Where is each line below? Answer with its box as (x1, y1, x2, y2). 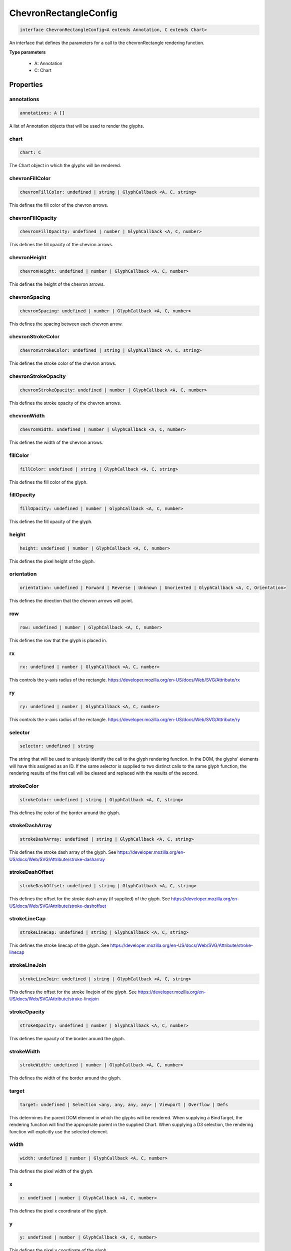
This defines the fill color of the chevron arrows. (9, 202, 108, 208)
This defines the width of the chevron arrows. (9, 439, 103, 445)
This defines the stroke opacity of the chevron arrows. (9, 400, 121, 406)
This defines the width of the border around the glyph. (9, 1075, 121, 1081)
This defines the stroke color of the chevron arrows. (9, 360, 116, 366)
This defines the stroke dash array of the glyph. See (9, 849, 116, 855)
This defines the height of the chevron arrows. (9, 281, 105, 287)
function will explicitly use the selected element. (9, 1128, 108, 1134)
